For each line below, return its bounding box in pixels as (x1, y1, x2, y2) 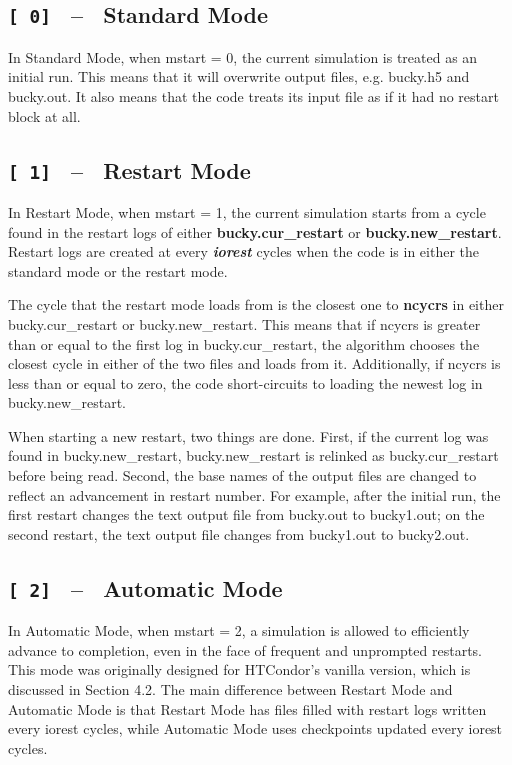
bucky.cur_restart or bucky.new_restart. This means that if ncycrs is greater (8, 313, 481, 334)
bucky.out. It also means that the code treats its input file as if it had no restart (8, 85, 499, 106)
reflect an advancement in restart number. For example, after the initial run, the (8, 484, 501, 505)
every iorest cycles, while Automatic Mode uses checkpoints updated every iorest (8, 718, 503, 739)
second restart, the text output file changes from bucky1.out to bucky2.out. (8, 523, 470, 544)
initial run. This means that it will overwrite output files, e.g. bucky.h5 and (8, 66, 470, 87)
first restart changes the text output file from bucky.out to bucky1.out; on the (8, 504, 485, 525)
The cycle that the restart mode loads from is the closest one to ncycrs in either (8, 294, 504, 315)
